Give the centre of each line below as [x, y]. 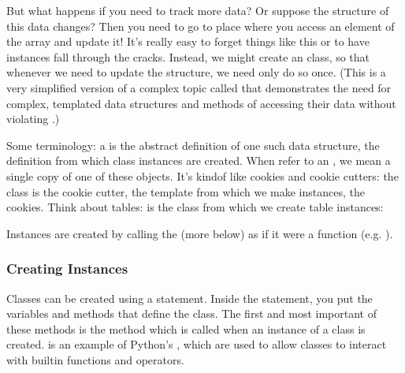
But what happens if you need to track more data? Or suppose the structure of [198, 10]
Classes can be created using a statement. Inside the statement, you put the [189, 298]
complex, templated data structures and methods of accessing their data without [201, 103]
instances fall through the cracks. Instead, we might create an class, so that [188, 56]
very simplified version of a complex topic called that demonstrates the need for [199, 87]
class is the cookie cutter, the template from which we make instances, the [186, 191]
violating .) [33, 119]
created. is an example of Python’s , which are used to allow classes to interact [197, 344]
